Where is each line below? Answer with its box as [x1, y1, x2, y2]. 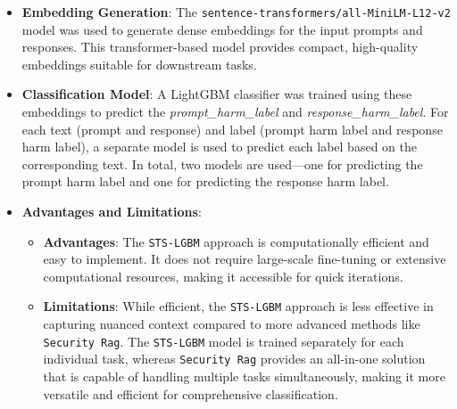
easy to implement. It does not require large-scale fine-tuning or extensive [43, 249, 446, 268]
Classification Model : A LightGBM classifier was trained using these [21, 85, 412, 103]
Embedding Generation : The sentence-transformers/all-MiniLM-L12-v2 [21, 3, 451, 20]
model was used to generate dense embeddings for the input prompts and [21, 20, 423, 38]
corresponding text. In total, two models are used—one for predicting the [21, 154, 423, 173]
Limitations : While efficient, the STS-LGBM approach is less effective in [43, 297, 434, 315]
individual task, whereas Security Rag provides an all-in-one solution [43, 349, 426, 368]
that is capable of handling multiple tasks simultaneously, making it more [43, 367, 445, 385]
